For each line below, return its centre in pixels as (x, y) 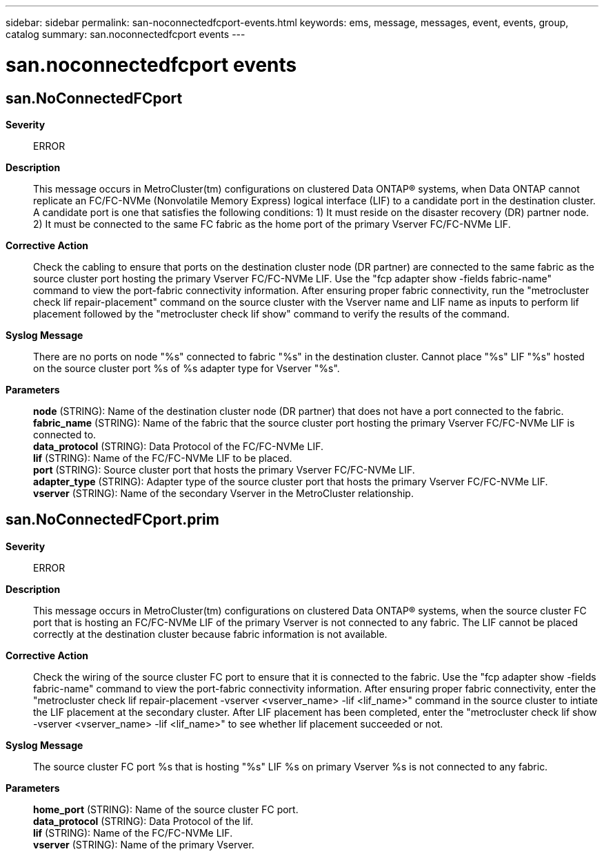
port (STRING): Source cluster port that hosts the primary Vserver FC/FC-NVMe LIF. (224, 469)
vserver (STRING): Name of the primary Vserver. (144, 844)
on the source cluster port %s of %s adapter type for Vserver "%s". (187, 368)
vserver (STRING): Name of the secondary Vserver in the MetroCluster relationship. (223, 493)
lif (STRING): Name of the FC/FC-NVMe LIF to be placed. (163, 458)
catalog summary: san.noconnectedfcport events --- (125, 34)
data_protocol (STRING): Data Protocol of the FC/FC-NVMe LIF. (178, 446)
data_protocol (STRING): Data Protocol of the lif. (143, 821)
